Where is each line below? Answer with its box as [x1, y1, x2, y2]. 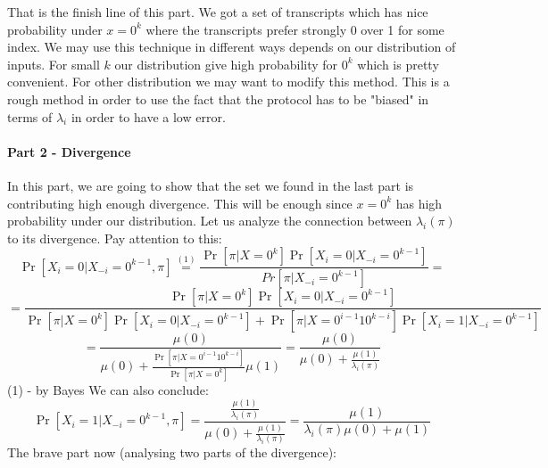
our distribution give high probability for [114, 54, 338, 73]
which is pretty [357, 54, 439, 73]
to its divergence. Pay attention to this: [7, 228, 222, 247]
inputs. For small [7, 54, 100, 73]
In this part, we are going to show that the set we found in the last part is [7, 176, 414, 194]
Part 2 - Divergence [7, 142, 131, 160]
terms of [7, 107, 53, 126]
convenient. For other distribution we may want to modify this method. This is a [7, 72, 450, 91]
